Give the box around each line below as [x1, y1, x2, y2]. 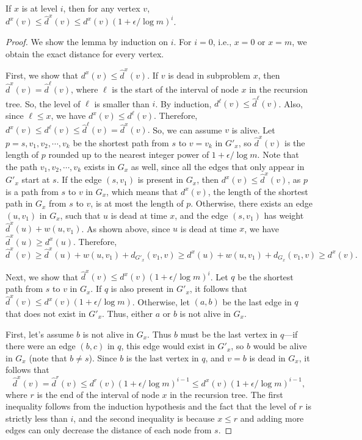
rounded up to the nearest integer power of [48, 148, 209, 161]
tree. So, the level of [5, 97, 81, 110]
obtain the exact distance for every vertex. [5, 47, 164, 60]
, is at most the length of [90, 197, 184, 210]
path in [5, 197, 33, 210]
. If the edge [56, 173, 102, 186]
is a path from [5, 185, 59, 197]
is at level [21, 2, 58, 14]
